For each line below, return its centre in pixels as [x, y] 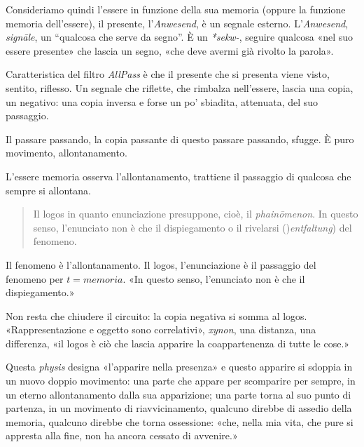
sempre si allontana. [48, 190]
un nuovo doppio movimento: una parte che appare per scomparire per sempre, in [181, 381]
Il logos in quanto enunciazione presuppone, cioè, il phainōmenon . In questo [196, 214]
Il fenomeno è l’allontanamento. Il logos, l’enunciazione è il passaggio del [161, 264]
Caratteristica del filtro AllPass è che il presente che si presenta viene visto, [168, 74]
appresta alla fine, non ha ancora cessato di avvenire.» [122, 435]
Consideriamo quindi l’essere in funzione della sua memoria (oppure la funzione [176, 9]
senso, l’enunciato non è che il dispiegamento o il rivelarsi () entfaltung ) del [192, 227]
